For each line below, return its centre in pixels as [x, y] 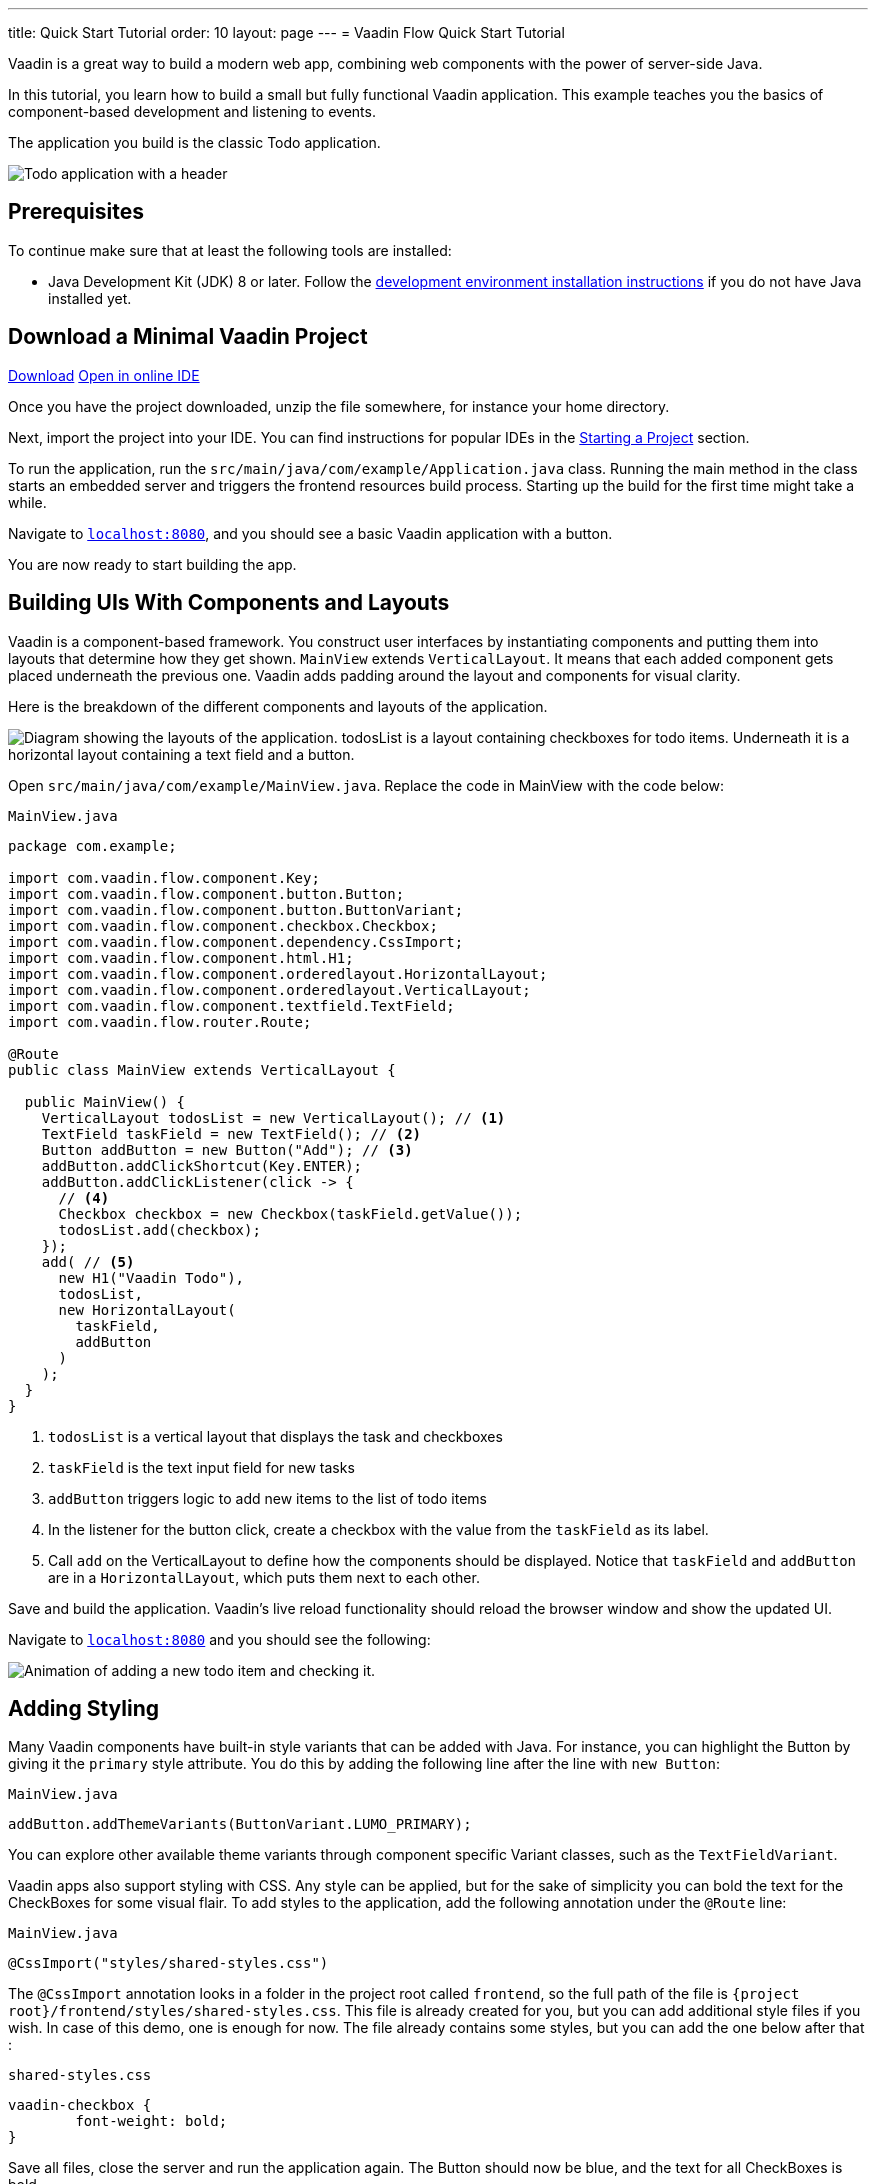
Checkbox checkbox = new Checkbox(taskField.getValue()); [290, 1213]
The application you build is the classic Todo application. [194, 142]
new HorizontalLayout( [147, 1309]
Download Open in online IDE [104, 375]
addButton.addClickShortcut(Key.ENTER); [202, 1165]
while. [27, 502]
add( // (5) [88, 1261]
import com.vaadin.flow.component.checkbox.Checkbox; [223, 925]
